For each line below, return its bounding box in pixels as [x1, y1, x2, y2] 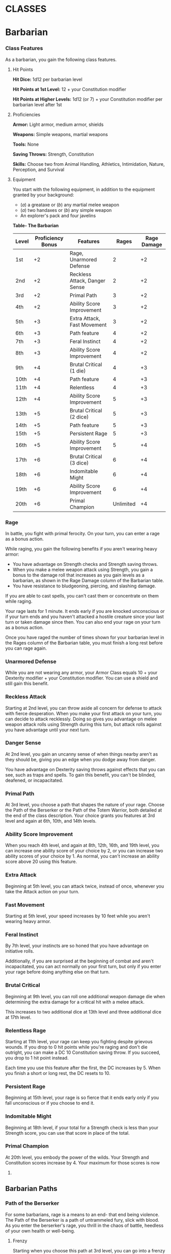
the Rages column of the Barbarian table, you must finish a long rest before [5, 640, 163, 646]
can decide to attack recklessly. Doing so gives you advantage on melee [5, 716, 157, 722]
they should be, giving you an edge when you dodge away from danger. [5, 756, 156, 762]
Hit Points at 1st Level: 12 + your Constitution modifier [12, 86, 126, 92]
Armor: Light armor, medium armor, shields [12, 121, 104, 127]
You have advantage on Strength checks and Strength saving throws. [12, 561, 158, 567]
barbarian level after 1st [12, 101, 62, 107]
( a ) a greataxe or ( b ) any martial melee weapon [20, 202, 120, 208]
